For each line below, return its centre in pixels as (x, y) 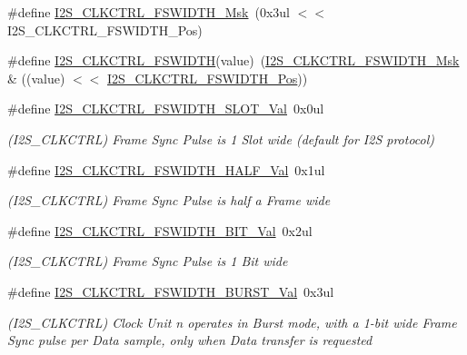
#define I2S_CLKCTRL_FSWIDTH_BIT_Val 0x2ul (160, 230)
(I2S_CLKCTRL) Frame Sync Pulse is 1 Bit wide (148, 261)
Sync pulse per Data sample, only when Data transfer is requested (190, 340)
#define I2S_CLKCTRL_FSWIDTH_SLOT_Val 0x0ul (166, 108)
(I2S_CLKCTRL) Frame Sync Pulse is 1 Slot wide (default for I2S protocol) (221, 138)
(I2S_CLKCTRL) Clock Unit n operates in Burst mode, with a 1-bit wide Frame (232, 322)
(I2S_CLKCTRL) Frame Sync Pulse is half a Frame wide (169, 200)
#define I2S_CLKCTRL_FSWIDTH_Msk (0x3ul (149, 12)
